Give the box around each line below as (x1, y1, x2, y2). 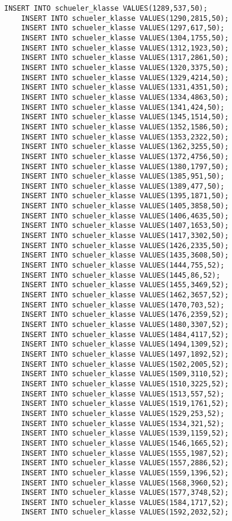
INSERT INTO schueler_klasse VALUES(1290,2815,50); (21, 14, 229, 23)
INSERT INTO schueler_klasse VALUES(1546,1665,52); (21, 439, 229, 447)
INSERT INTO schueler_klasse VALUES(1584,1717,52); (21, 498, 229, 507)
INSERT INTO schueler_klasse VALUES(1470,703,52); (21, 300, 225, 309)
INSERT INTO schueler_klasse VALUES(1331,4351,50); (21, 83, 229, 92)
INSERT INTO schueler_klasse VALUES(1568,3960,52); (21, 478, 229, 487)
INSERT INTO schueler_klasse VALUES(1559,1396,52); (21, 468, 229, 477)
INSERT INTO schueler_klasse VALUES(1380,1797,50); (21, 162, 229, 171)
